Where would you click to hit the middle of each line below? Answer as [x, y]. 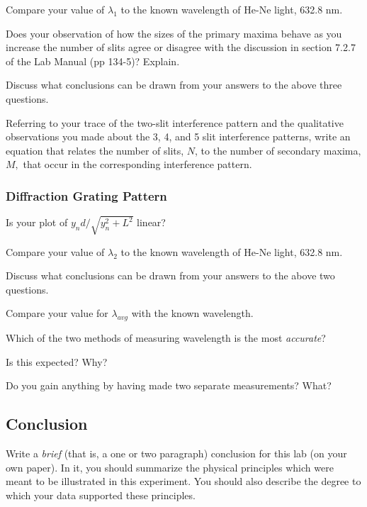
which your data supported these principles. [101, 495]
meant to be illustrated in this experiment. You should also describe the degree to [183, 481]
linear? [151, 222]
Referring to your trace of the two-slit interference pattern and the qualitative [175, 122]
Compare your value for [57, 313]
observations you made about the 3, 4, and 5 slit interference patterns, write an [178, 136]
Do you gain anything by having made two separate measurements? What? [169, 385]
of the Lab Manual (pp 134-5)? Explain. [93, 61]
